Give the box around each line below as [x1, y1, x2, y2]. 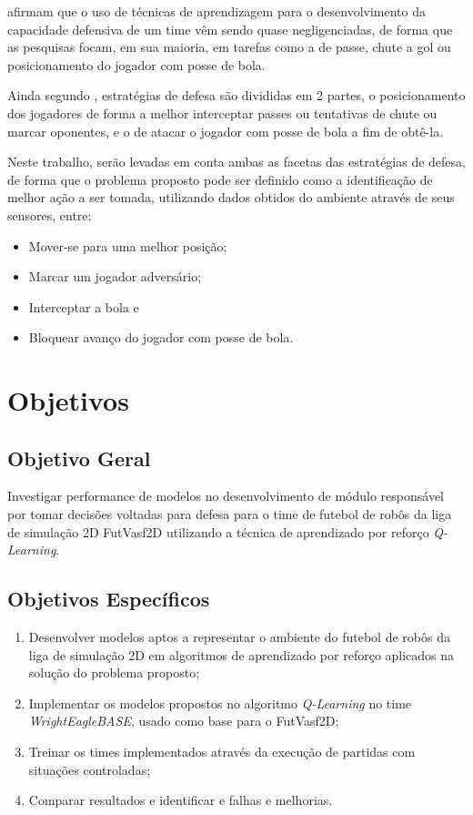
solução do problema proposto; [28, 663, 200, 682]
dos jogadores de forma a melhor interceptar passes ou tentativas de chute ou [7, 103, 438, 122]
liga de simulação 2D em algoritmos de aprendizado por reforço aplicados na [28, 645, 455, 664]
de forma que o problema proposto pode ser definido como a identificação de [7, 169, 433, 188]
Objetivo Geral [7, 443, 151, 472]
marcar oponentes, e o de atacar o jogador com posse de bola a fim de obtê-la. [7, 121, 444, 140]
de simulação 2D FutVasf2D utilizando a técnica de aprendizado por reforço [7, 522, 429, 541]
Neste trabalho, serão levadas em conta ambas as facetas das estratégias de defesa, [7, 152, 466, 171]
